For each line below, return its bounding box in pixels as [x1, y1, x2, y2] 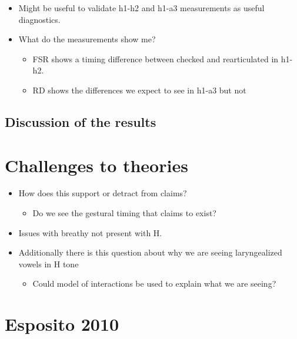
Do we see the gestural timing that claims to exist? [32, 207, 216, 219]
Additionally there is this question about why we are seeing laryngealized [18, 246, 282, 259]
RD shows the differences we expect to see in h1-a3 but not [32, 83, 246, 96]
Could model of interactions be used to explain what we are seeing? [32, 277, 276, 290]
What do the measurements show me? [18, 33, 156, 45]
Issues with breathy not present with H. [18, 226, 162, 239]
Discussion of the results [5, 112, 156, 130]
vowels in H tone [18, 257, 79, 270]
